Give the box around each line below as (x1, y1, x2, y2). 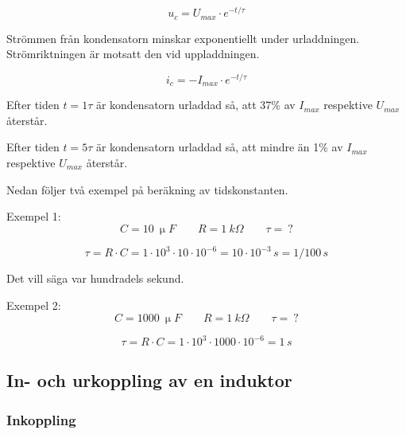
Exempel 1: (6, 208, 61, 225)
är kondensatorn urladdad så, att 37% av (95, 96, 296, 113)
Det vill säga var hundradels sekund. (6, 270, 184, 287)
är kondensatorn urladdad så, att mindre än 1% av (95, 139, 343, 155)
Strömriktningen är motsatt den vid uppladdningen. (6, 45, 260, 62)
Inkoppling (6, 409, 76, 429)
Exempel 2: (6, 296, 61, 313)
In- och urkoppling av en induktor (6, 368, 292, 393)
